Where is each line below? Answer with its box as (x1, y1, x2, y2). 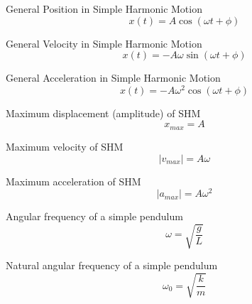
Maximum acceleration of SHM (6, 173, 141, 188)
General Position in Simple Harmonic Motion (6, 1, 202, 16)
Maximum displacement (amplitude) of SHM (6, 105, 201, 120)
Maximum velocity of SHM (6, 139, 124, 153)
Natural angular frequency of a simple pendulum (6, 258, 218, 273)
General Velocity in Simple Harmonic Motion (6, 36, 202, 50)
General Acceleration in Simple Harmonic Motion (6, 70, 221, 85)
